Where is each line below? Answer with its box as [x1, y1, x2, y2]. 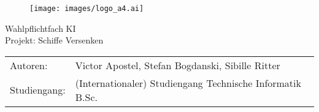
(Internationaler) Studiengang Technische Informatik [75, 75, 301, 90]
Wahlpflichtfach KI [5, 21, 76, 34]
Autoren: [10, 58, 48, 72]
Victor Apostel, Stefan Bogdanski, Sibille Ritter [75, 58, 280, 72]
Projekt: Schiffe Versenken [5, 34, 104, 47]
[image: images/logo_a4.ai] [29, 4, 144, 13]
